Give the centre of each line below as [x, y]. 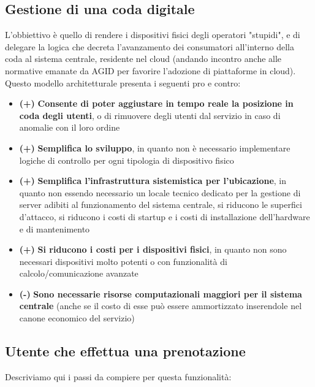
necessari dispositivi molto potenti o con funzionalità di [123, 261]
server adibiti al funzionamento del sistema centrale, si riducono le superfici [161, 205]
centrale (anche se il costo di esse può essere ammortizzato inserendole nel [161, 306]
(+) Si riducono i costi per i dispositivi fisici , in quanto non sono [153, 249]
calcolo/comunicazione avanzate [79, 273]
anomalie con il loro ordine [70, 127]
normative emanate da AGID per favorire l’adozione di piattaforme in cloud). [150, 70]
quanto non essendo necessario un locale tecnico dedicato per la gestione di [160, 192]
